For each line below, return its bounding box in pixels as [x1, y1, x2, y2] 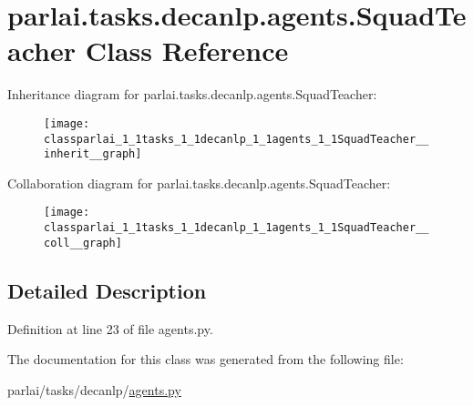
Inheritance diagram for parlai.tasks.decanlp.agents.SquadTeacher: [7, 85, 377, 104]
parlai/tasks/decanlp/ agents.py [7, 380, 181, 399]
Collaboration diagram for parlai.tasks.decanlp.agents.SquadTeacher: [7, 173, 391, 192]
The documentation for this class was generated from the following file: [7, 350, 404, 369]
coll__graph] [44, 236, 122, 249]
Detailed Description [7, 276, 207, 304]
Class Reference [85, 32, 289, 69]
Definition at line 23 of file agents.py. [7, 319, 213, 338]
